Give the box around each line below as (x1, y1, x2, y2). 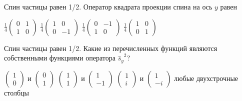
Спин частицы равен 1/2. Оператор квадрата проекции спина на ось (4, 1, 212, 11)
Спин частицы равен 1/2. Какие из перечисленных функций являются (4, 42, 217, 53)
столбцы (4, 87, 29, 97)
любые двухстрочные (174, 72, 238, 83)
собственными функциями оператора (4, 52, 115, 63)
